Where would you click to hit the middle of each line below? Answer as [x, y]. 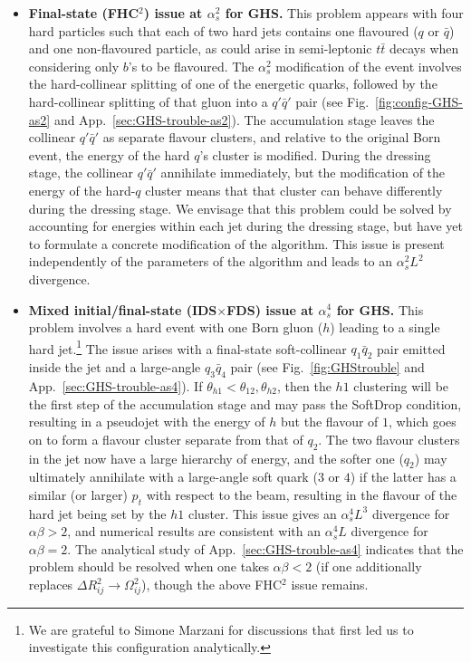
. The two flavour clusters [389, 439]
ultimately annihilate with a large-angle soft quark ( [173, 477]
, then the [304, 385]
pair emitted [411, 348]
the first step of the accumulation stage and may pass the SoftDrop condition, [245, 403]
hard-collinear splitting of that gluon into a [148, 101]
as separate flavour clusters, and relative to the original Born [272, 137]
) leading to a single [385, 327]
